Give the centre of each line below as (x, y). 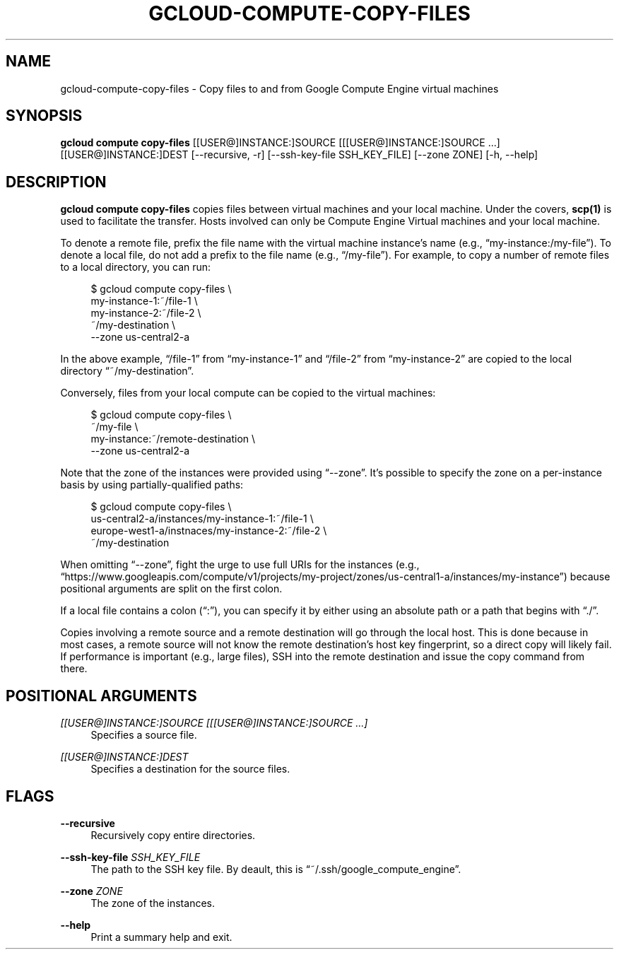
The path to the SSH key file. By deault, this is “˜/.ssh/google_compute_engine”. (276, 869)
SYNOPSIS (44, 116)
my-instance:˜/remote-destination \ (173, 439)
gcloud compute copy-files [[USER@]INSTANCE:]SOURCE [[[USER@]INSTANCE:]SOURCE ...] (280, 143)
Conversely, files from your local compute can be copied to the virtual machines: (248, 393)
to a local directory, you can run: (136, 267)
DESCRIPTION (56, 182)
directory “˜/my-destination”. (127, 371)
